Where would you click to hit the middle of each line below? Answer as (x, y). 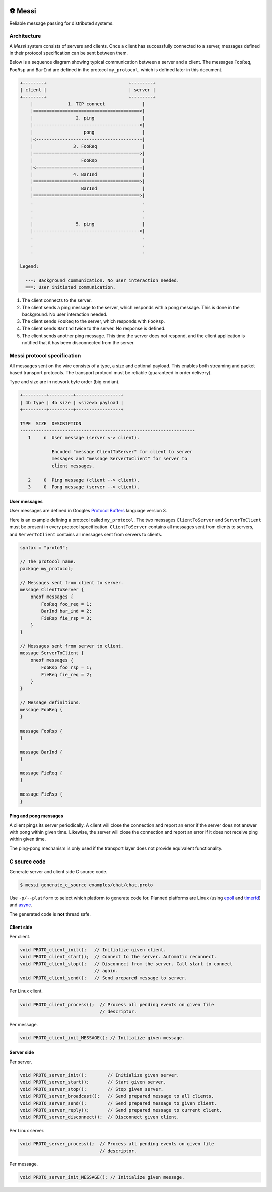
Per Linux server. (27, 1131)
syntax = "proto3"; (44, 547)
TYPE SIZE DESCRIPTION (51, 423)
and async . (21, 905)
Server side (22, 1052)
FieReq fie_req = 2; (66, 674)
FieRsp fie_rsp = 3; (66, 618)
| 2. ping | (88, 118)
